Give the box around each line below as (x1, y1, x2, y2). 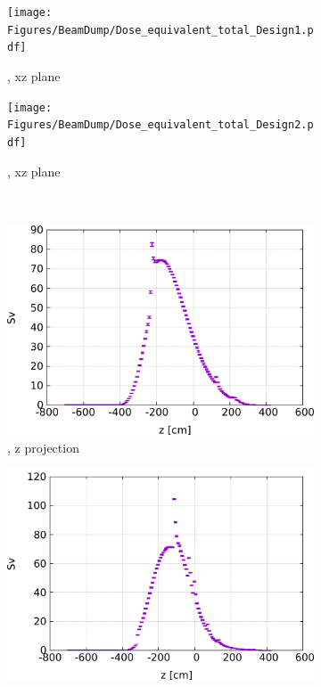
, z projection (7, 438, 79, 456)
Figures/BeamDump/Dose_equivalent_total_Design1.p (7, 23, 314, 37)
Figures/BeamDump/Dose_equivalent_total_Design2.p (7, 119, 314, 132)
